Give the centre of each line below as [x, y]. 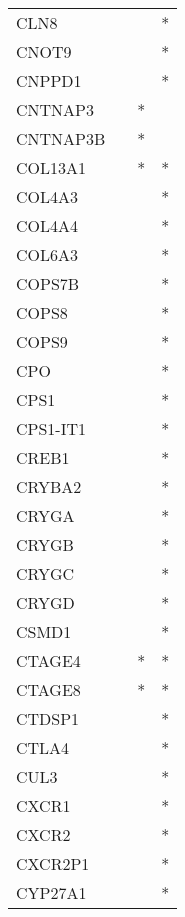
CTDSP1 [48, 718]
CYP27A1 [51, 892]
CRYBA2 [49, 486]
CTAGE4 [48, 660]
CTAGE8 [48, 689]
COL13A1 [51, 167]
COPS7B [48, 283]
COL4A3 [47, 196]
